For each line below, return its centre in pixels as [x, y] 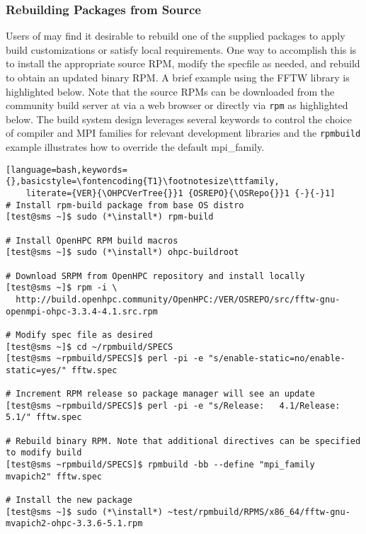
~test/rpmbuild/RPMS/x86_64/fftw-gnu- [259, 512]
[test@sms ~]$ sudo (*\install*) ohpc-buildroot [122, 252]
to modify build [44, 453]
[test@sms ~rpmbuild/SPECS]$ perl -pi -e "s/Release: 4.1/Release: [173, 405]
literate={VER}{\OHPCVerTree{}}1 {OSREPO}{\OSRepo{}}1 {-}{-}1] [181, 193]
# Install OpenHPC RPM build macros [92, 240]
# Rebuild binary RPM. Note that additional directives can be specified [183, 441]
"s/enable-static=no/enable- [277, 359]
